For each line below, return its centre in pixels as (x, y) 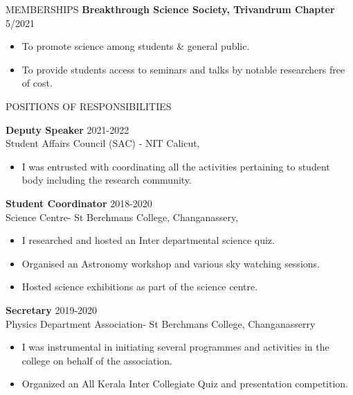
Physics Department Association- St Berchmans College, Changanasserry (161, 323)
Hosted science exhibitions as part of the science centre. (140, 287)
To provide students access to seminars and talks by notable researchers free (183, 69)
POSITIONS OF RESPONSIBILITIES (89, 106)
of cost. (37, 83)
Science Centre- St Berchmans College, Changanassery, (122, 217)
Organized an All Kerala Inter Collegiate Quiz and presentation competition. (185, 384)
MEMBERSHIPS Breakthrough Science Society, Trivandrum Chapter (170, 9)
